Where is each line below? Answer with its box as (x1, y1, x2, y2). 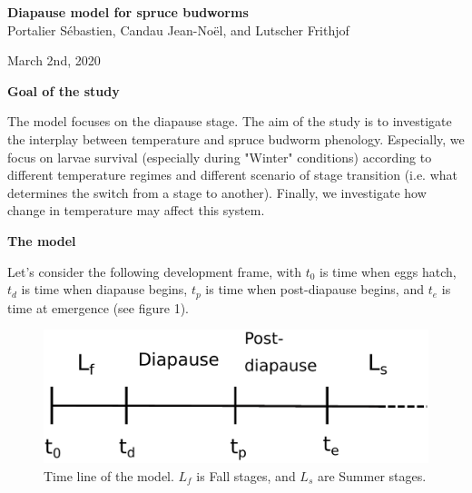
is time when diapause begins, (21, 280, 188, 299)
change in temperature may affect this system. (7, 201, 265, 220)
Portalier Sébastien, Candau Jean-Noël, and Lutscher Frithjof (7, 20, 349, 39)
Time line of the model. (44, 466, 174, 485)
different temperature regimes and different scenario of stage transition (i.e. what (7, 165, 458, 184)
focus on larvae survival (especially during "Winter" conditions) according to (7, 147, 432, 166)
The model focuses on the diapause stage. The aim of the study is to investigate (7, 112, 452, 131)
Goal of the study (7, 81, 120, 100)
